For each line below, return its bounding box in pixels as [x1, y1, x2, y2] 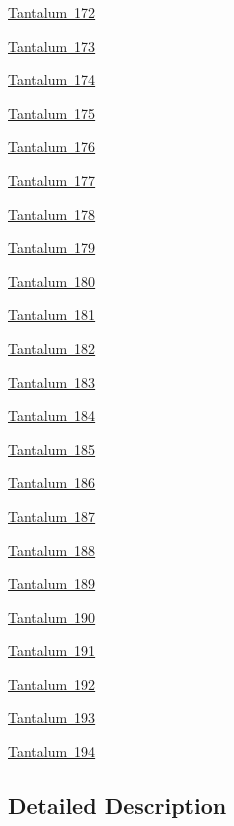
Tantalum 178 [8, 203, 96, 224]
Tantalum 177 [8, 169, 96, 190]
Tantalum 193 [8, 707, 96, 728]
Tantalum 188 [8, 539, 96, 560]
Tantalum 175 [8, 102, 96, 123]
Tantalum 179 [8, 237, 96, 258]
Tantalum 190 [8, 606, 96, 627]
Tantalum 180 [8, 270, 96, 291]
